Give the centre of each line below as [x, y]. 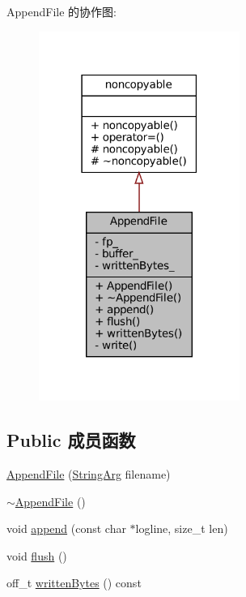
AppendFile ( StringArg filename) [89, 474]
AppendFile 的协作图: [61, 11]
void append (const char [66, 528]
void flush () [37, 555]
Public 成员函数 [71, 440]
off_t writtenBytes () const [74, 583]
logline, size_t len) [182, 528]
